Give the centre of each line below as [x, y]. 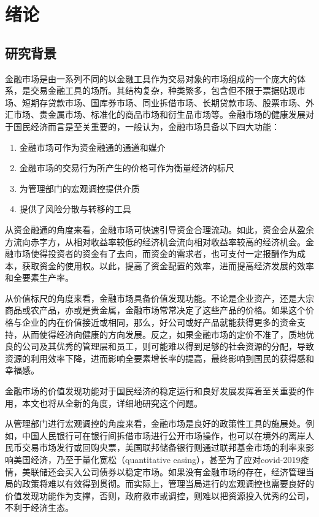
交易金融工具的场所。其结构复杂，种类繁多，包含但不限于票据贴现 [163, 90]
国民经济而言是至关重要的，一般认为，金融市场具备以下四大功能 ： [146, 126]
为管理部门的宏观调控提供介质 [79, 188]
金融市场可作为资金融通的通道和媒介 [92, 147]
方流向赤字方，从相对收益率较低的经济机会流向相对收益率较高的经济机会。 [155, 241]
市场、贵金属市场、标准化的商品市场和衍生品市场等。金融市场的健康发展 [159, 114]
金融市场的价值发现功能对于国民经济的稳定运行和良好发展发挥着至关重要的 [155, 391]
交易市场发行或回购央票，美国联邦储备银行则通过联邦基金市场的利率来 [163, 447]
